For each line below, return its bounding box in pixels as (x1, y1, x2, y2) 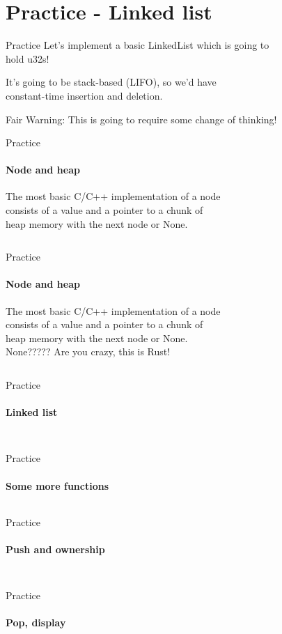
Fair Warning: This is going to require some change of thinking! (6, 111, 277, 126)
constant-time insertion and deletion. (6, 88, 163, 102)
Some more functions (6, 478, 109, 493)
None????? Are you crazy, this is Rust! (6, 344, 171, 359)
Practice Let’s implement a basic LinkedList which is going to (6, 38, 269, 52)
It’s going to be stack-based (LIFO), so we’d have (6, 75, 217, 89)
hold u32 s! (6, 51, 49, 65)
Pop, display (6, 615, 66, 630)
